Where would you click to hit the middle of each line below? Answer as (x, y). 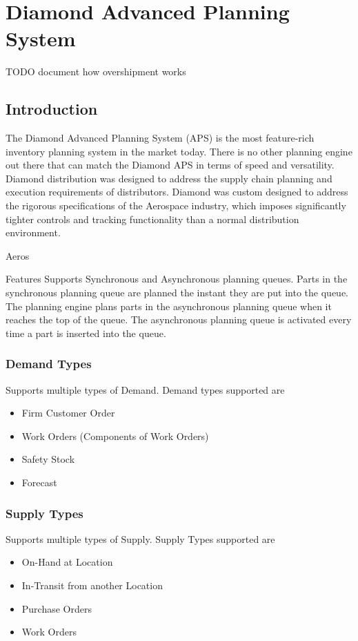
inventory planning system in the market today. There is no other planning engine (179, 151)
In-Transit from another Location (92, 585)
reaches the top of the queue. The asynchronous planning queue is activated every (179, 319)
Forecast (39, 482)
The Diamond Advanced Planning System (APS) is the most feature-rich (160, 138)
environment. (33, 232)
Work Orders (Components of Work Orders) (115, 436)
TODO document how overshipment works (96, 71)
